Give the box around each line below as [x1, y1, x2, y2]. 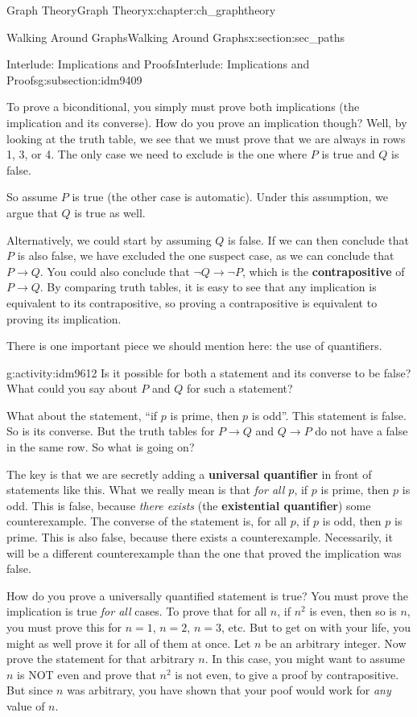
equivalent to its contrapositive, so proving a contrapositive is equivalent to [6, 294, 378, 311]
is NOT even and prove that [17, 665, 156, 682]
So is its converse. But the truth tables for [6, 422, 215, 439]
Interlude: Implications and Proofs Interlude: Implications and [6, 56, 310, 72]
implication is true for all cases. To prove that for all [6, 603, 267, 620]
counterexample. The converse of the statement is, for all [6, 513, 287, 530]
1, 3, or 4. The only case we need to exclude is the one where [6, 146, 308, 163]
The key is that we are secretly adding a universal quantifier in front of [6, 465, 372, 482]
